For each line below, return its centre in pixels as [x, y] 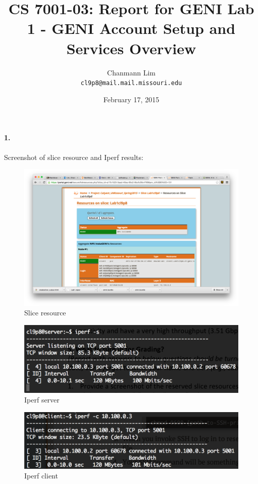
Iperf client [41, 476]
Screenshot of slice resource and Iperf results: [74, 157]
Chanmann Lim [131, 72]
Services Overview [131, 48]
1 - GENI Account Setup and [131, 28]
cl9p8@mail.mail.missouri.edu [131, 83]
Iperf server [42, 400]
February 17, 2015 [131, 99]
